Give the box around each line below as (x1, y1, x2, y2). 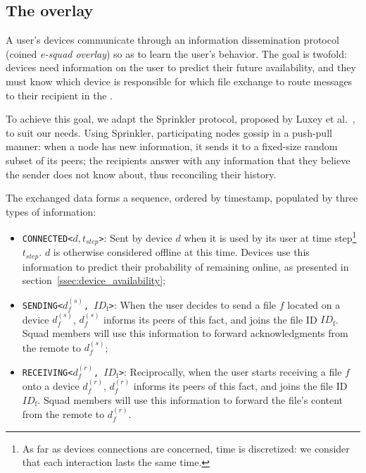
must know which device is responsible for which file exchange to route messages (6, 73, 353, 88)
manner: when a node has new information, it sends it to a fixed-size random (6, 139, 338, 154)
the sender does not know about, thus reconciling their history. (6, 166, 277, 181)
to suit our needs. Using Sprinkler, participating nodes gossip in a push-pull (6, 125, 332, 140)
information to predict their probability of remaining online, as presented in (22, 259, 349, 274)
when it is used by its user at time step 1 (184, 228, 357, 245)
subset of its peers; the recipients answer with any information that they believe (6, 152, 351, 167)
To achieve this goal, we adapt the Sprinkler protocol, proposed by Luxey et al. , (6, 111, 355, 126)
